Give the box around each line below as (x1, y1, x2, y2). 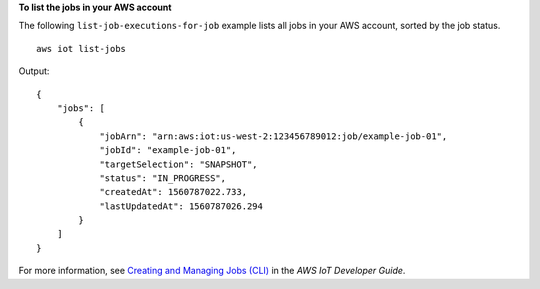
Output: (18, 65, 50, 77)
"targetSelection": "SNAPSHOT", (99, 158, 259, 170)
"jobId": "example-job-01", (99, 145, 237, 156)
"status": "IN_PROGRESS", (99, 172, 227, 184)
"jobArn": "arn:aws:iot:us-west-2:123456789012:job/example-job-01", (99, 130, 448, 142)
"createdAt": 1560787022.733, (99, 186, 248, 198)
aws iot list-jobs (36, 43, 127, 54)
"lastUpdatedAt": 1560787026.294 (99, 200, 264, 212)
